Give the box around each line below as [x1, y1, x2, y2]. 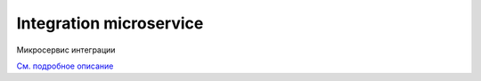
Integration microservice [16, 13, 204, 33]
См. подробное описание [16, 61, 114, 71]
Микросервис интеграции [16, 45, 116, 55]
